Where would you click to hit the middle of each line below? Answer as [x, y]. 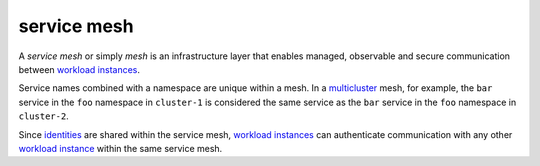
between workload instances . [79, 69]
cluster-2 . [43, 116]
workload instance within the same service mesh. [120, 148]
